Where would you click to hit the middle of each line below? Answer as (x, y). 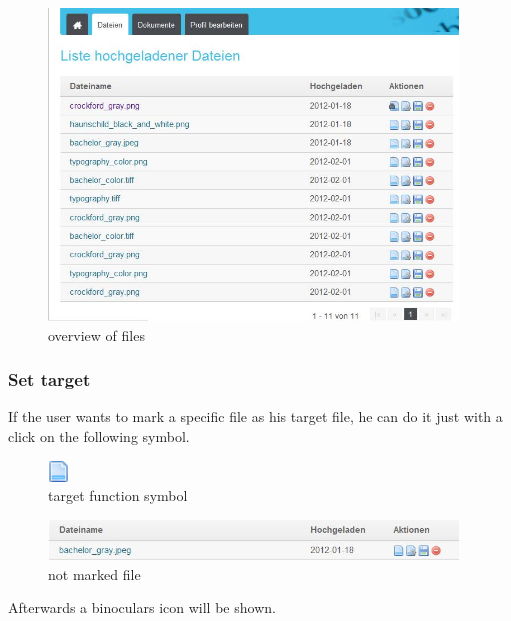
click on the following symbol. (99, 435)
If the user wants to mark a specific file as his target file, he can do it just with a (255, 416)
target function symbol (118, 495)
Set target (49, 379)
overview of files (96, 334)
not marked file (94, 573)
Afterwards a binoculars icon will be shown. (142, 607)
